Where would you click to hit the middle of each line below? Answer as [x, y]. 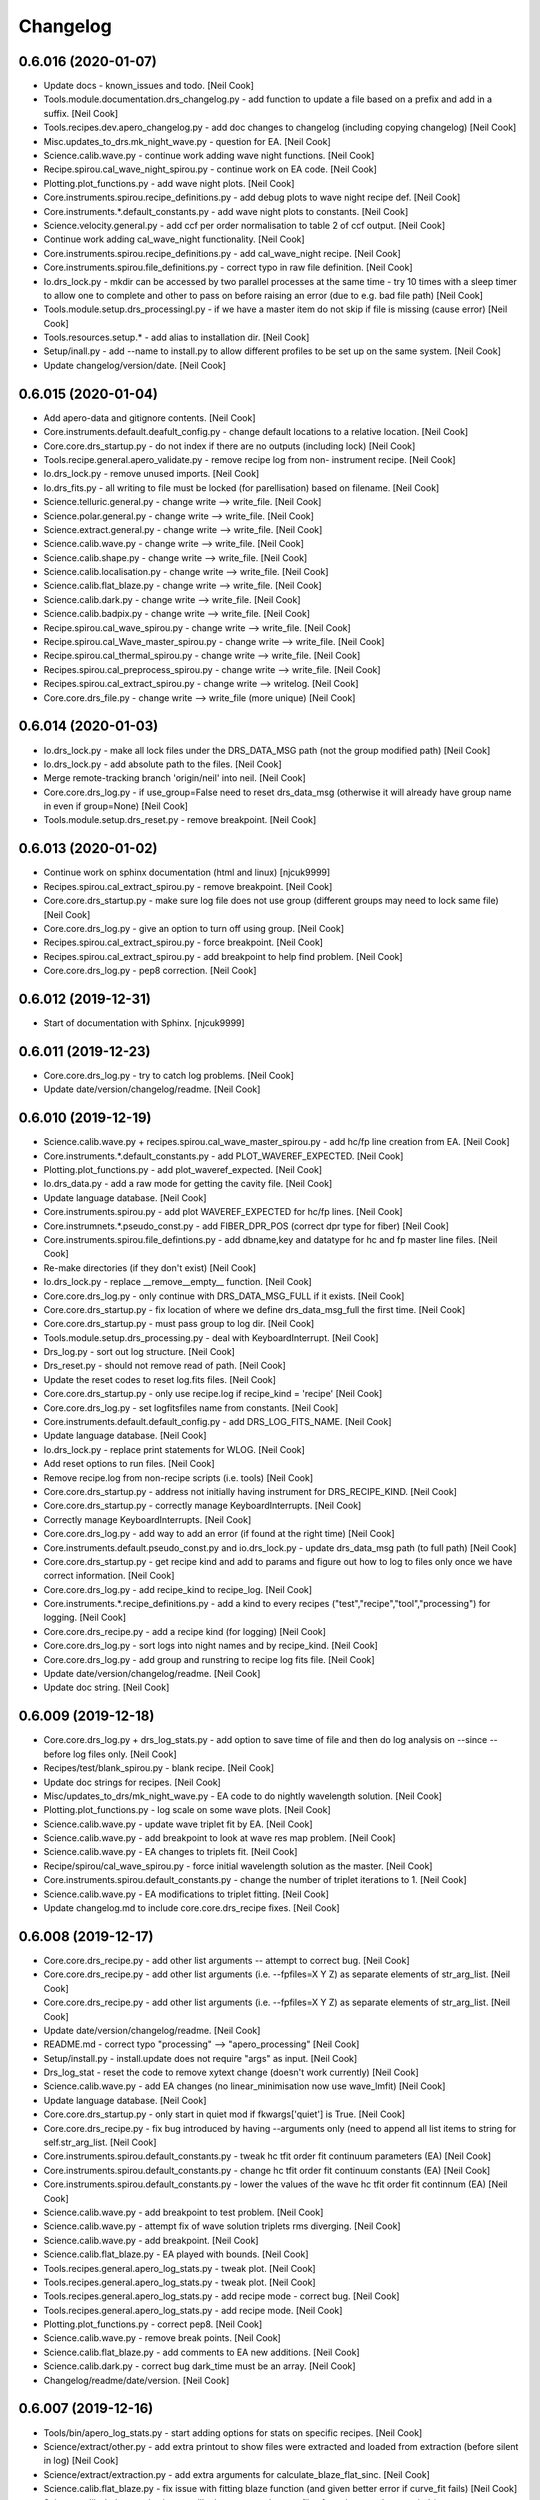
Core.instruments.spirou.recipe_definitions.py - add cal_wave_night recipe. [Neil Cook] [222, 253]
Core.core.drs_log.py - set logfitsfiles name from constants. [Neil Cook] [191, 1407]
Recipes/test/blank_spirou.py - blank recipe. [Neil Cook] [159, 1768]
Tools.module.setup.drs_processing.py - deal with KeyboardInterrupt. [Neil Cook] [211, 1337]
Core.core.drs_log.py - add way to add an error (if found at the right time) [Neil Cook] [219, 1534]
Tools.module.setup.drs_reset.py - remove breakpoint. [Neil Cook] [180, 820]
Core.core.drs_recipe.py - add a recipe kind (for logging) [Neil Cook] [185, 1631]
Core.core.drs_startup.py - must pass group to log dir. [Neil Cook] [179, 1324]
